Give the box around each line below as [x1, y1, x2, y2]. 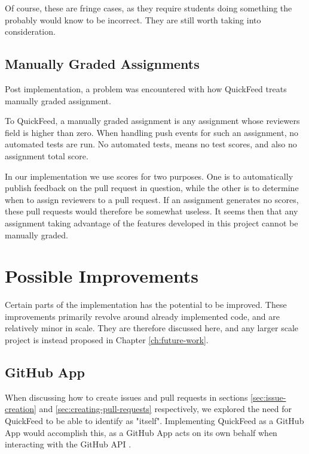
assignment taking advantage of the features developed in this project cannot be [5, 216, 298, 229]
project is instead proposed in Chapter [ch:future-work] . [5, 334, 209, 346]
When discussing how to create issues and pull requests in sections [5, 391, 248, 403]
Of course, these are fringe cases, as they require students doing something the [5, 2, 292, 14]
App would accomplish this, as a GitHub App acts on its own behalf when [5, 426, 277, 438]
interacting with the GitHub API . [5, 438, 131, 450]
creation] [5, 402, 36, 415]
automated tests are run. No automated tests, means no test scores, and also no [5, 138, 297, 150]
